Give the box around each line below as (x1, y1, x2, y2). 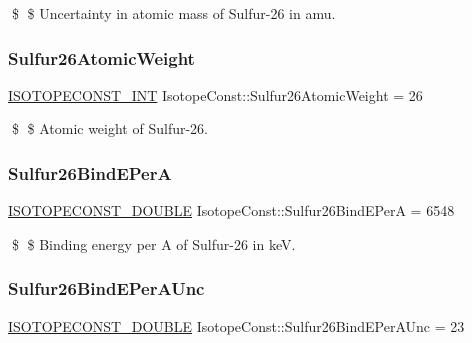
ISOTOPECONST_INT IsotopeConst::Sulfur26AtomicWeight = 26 (8, 84, 423, 105)
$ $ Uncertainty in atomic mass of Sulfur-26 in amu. (11, 3, 336, 23)
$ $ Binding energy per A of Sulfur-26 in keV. (11, 233, 296, 254)
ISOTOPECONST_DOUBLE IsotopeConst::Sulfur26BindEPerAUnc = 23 (8, 315, 465, 336)
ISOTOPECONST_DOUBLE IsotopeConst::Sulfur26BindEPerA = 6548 (8, 200, 455, 221)
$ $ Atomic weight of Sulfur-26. (11, 118, 208, 139)
